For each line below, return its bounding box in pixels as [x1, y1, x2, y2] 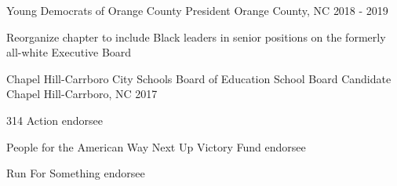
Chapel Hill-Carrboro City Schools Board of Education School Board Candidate [6, 70, 392, 86]
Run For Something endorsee [6, 165, 145, 181]
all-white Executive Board [6, 44, 132, 60]
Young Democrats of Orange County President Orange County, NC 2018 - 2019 [6, 2, 388, 18]
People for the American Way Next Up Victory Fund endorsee [6, 138, 306, 155]
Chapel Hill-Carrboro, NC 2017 [6, 86, 158, 102]
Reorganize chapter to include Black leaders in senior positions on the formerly [6, 28, 386, 45]
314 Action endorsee [6, 111, 103, 128]
